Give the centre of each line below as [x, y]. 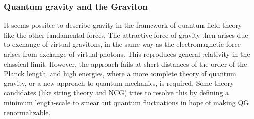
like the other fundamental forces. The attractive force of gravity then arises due [126, 34]
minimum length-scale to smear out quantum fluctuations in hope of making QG [127, 102]
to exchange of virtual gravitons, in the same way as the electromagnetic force [122, 44]
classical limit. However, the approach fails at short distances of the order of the [126, 63]
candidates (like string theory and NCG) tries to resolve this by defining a [117, 93]
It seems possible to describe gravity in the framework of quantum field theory [123, 25]
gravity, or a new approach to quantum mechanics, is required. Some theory [119, 83]
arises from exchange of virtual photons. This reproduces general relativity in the [127, 54]
